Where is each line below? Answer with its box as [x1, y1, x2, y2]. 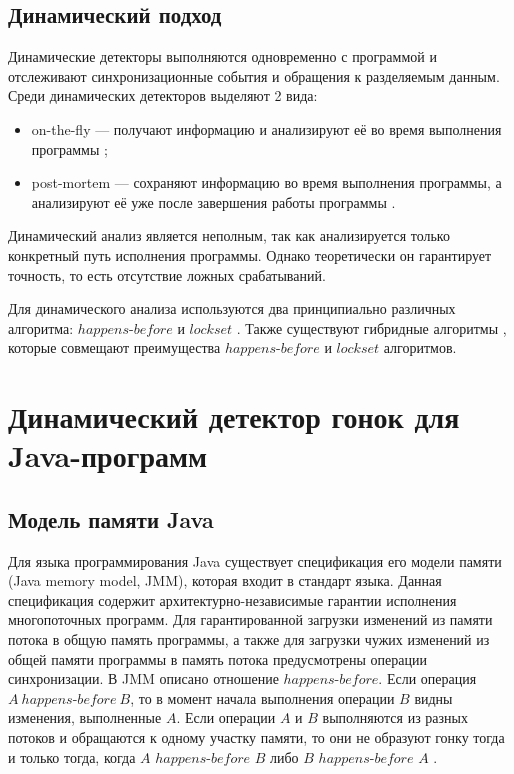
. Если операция [378, 668, 477, 689]
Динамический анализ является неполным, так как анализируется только [8, 225, 450, 246]
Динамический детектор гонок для [8, 396, 460, 437]
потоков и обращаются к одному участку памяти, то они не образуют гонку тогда [8, 727, 505, 748]
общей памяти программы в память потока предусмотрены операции [8, 648, 427, 669]
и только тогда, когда [8, 746, 136, 767]
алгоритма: [8, 317, 74, 338]
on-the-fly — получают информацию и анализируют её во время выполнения [31, 118, 502, 139]
